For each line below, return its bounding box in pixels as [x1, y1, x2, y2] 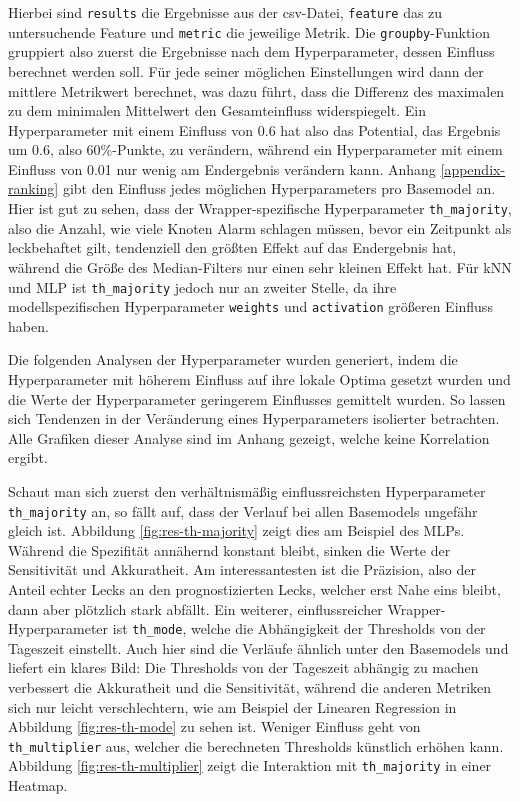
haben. [8, 315, 49, 336]
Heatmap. [8, 775, 68, 796]
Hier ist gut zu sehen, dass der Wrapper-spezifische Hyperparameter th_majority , [8, 198, 512, 219]
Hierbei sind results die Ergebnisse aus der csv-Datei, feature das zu [8, 2, 443, 22]
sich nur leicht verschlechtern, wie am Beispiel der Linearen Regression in [8, 696, 457, 717]
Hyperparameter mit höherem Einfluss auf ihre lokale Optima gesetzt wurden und [8, 369, 511, 389]
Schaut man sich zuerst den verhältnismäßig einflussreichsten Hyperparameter [8, 480, 486, 501]
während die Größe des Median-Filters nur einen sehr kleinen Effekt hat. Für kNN [8, 256, 512, 277]
